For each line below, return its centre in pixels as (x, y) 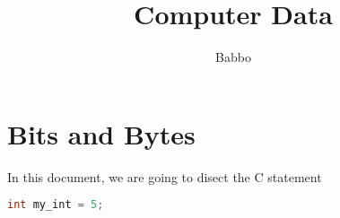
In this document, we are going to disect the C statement (165, 176)
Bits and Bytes (101, 133)
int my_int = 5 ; (56, 205)
